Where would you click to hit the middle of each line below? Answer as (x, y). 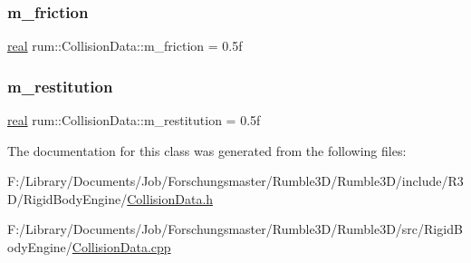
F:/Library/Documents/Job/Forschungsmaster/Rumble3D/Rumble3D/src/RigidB (235, 229)
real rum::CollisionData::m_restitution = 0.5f (134, 120)
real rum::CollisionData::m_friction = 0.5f (125, 46)
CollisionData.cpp (121, 247)
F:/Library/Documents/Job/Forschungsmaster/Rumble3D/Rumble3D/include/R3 (235, 181)
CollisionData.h (170, 198)
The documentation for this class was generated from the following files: (207, 150)
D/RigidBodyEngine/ (67, 198)
